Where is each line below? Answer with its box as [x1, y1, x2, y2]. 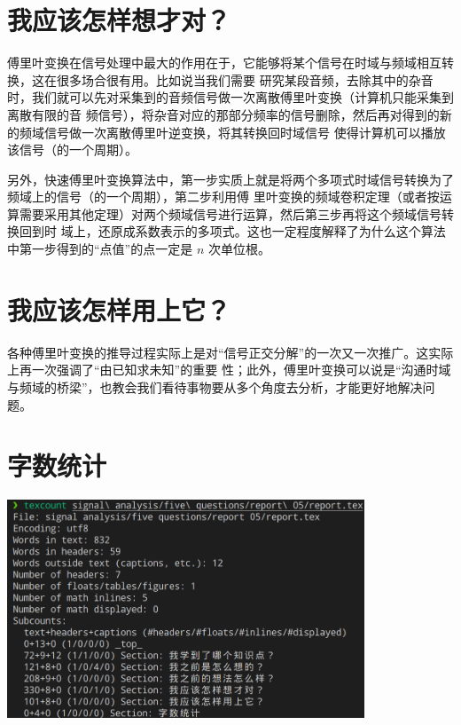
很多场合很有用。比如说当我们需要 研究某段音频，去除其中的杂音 [56, 70, 434, 89]
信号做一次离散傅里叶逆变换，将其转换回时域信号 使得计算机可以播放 [43, 122, 446, 141]
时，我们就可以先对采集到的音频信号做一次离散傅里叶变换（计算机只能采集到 [7, 88, 454, 106]
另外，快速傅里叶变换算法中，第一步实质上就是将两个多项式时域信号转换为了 [7, 169, 454, 188]
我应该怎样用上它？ [7, 291, 231, 327]
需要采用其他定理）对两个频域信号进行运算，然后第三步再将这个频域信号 [19, 204, 441, 223]
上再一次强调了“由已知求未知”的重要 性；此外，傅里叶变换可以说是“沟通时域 [7, 360, 451, 379]
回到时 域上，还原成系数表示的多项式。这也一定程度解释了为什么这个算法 [19, 222, 446, 240]
